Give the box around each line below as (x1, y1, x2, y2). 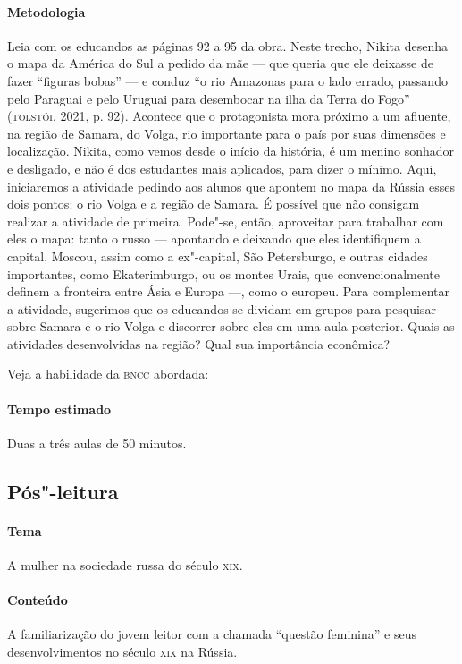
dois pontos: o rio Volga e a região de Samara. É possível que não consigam (7, 194, 420, 213)
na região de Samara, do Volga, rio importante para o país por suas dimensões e (7, 123, 446, 142)
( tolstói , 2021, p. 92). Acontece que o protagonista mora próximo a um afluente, (7, 106, 451, 125)
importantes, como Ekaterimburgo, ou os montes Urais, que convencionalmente (7, 264, 441, 283)
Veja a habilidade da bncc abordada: (7, 364, 209, 383)
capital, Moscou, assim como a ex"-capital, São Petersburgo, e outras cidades (7, 246, 428, 265)
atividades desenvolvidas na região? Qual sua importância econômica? (7, 334, 391, 353)
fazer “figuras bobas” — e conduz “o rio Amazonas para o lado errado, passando (7, 71, 448, 89)
